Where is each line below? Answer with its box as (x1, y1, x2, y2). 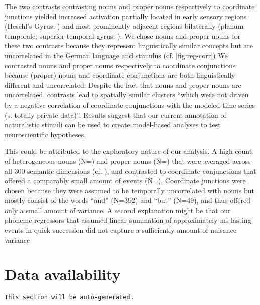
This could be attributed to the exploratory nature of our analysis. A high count (5, 146, 252, 156)
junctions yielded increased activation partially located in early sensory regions (5, 11, 247, 21)
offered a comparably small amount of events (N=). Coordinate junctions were (5, 175, 246, 186)
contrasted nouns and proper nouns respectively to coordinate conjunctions (5, 60, 236, 70)
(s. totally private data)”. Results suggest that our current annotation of (5, 109, 226, 120)
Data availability (5, 264, 121, 284)
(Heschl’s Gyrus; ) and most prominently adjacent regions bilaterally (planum (5, 21, 244, 31)
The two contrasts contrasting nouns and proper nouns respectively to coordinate (5, 1, 255, 11)
